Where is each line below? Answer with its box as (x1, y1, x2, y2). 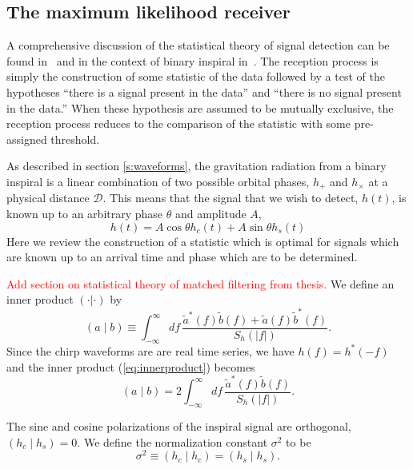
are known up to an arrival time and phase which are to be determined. (6, 248, 358, 265)
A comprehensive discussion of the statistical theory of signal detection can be (6, 37, 390, 54)
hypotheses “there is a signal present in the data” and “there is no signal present (6, 83, 402, 100)
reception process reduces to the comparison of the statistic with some (6, 115, 351, 132)
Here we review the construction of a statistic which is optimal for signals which (6, 233, 399, 249)
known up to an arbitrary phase (6, 205, 163, 221)
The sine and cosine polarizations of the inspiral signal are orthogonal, (6, 418, 351, 435)
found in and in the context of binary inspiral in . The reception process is (6, 52, 379, 69)
